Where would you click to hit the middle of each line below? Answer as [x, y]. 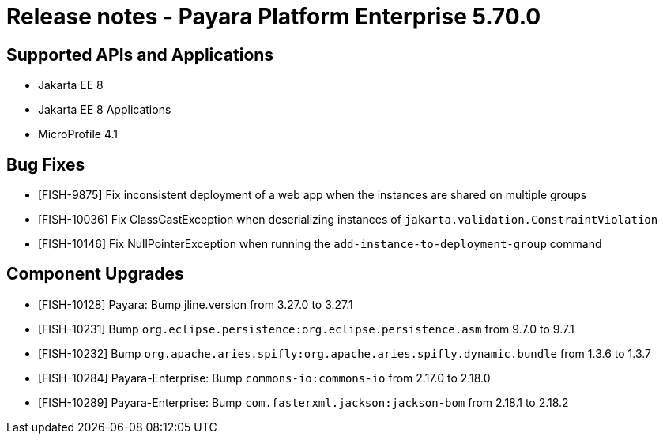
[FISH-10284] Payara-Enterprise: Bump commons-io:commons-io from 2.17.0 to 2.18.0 [264, 378]
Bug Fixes [46, 164]
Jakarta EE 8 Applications [105, 110]
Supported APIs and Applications [140, 55]
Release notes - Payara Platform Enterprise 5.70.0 [274, 17]
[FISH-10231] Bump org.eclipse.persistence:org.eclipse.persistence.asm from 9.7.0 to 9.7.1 [306, 329]
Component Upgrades [95, 274]
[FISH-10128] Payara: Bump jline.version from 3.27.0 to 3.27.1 [196, 304]
